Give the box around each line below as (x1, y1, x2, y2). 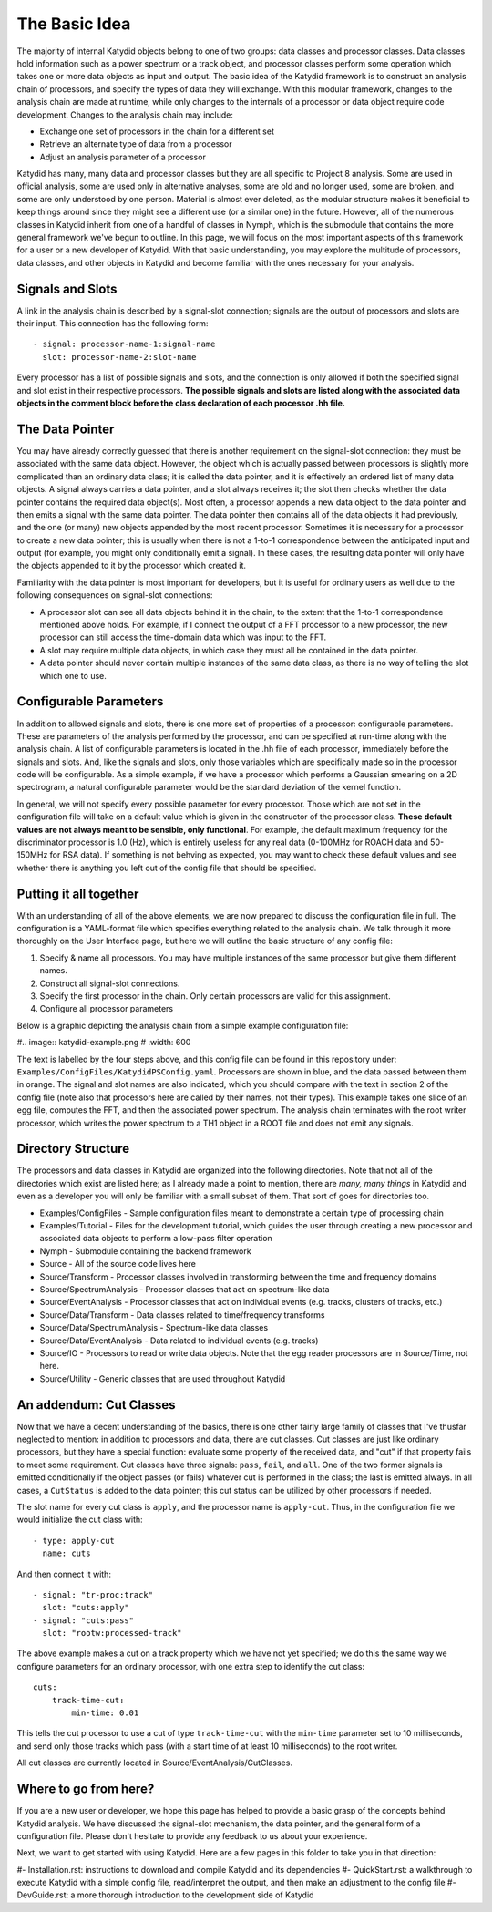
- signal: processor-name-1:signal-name (33, 339, 216, 350)
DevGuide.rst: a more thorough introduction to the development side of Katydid (16, 1889, 314, 1900)
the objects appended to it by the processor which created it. (16, 560, 246, 571)
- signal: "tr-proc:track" (33, 1589, 154, 1599)
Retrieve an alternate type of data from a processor (39, 139, 232, 149)
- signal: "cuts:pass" (33, 1615, 135, 1626)
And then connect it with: (16, 1568, 111, 1579)
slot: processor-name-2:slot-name (42, 352, 197, 362)
